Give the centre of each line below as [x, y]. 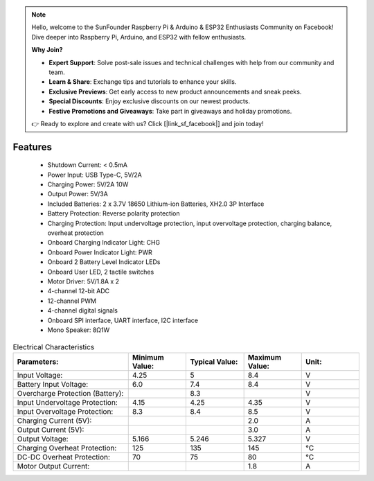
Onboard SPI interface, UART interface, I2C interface [123, 320]
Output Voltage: [43, 439]
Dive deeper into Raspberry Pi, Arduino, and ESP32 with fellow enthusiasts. [139, 37]
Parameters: [38, 362]
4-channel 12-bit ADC [79, 291]
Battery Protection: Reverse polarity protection [114, 213]
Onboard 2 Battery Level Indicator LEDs [104, 262]
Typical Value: [214, 362]
